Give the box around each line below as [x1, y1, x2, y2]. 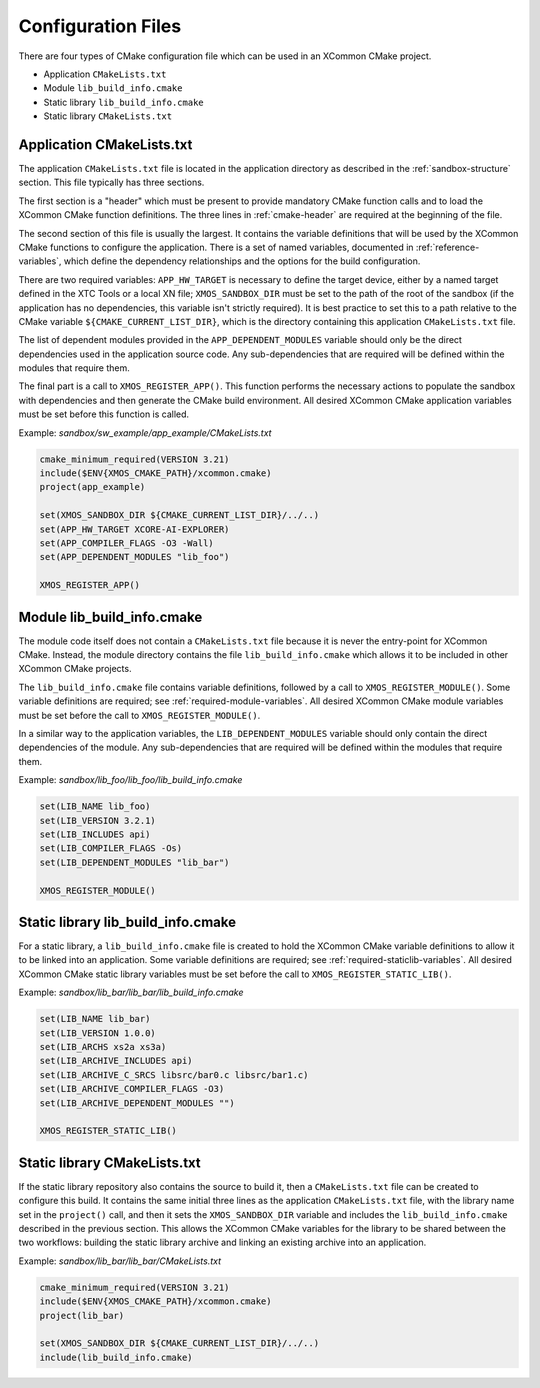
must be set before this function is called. [18, 408, 190, 420]
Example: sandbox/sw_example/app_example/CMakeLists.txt [18, 426, 272, 439]
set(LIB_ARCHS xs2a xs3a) [39, 1041, 167, 1052]
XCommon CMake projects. [18, 663, 132, 675]
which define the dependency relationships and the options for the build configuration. [63, 255, 421, 267]
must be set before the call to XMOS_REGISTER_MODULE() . [18, 709, 261, 721]
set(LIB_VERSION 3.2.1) [39, 815, 157, 826]
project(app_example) [39, 481, 146, 493]
